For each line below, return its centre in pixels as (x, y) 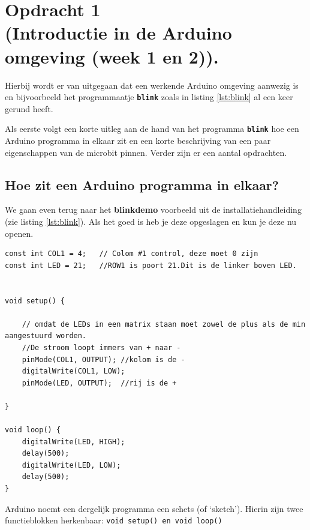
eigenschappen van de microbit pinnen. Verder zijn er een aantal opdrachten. (146, 152)
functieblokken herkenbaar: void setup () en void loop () (114, 520)
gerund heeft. (29, 108)
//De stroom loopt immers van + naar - (101, 347)
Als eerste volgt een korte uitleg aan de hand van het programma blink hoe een (152, 129)
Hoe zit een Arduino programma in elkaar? (142, 184)
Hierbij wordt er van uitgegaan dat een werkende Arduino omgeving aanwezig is (152, 85)
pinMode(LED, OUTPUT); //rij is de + (99, 383)
